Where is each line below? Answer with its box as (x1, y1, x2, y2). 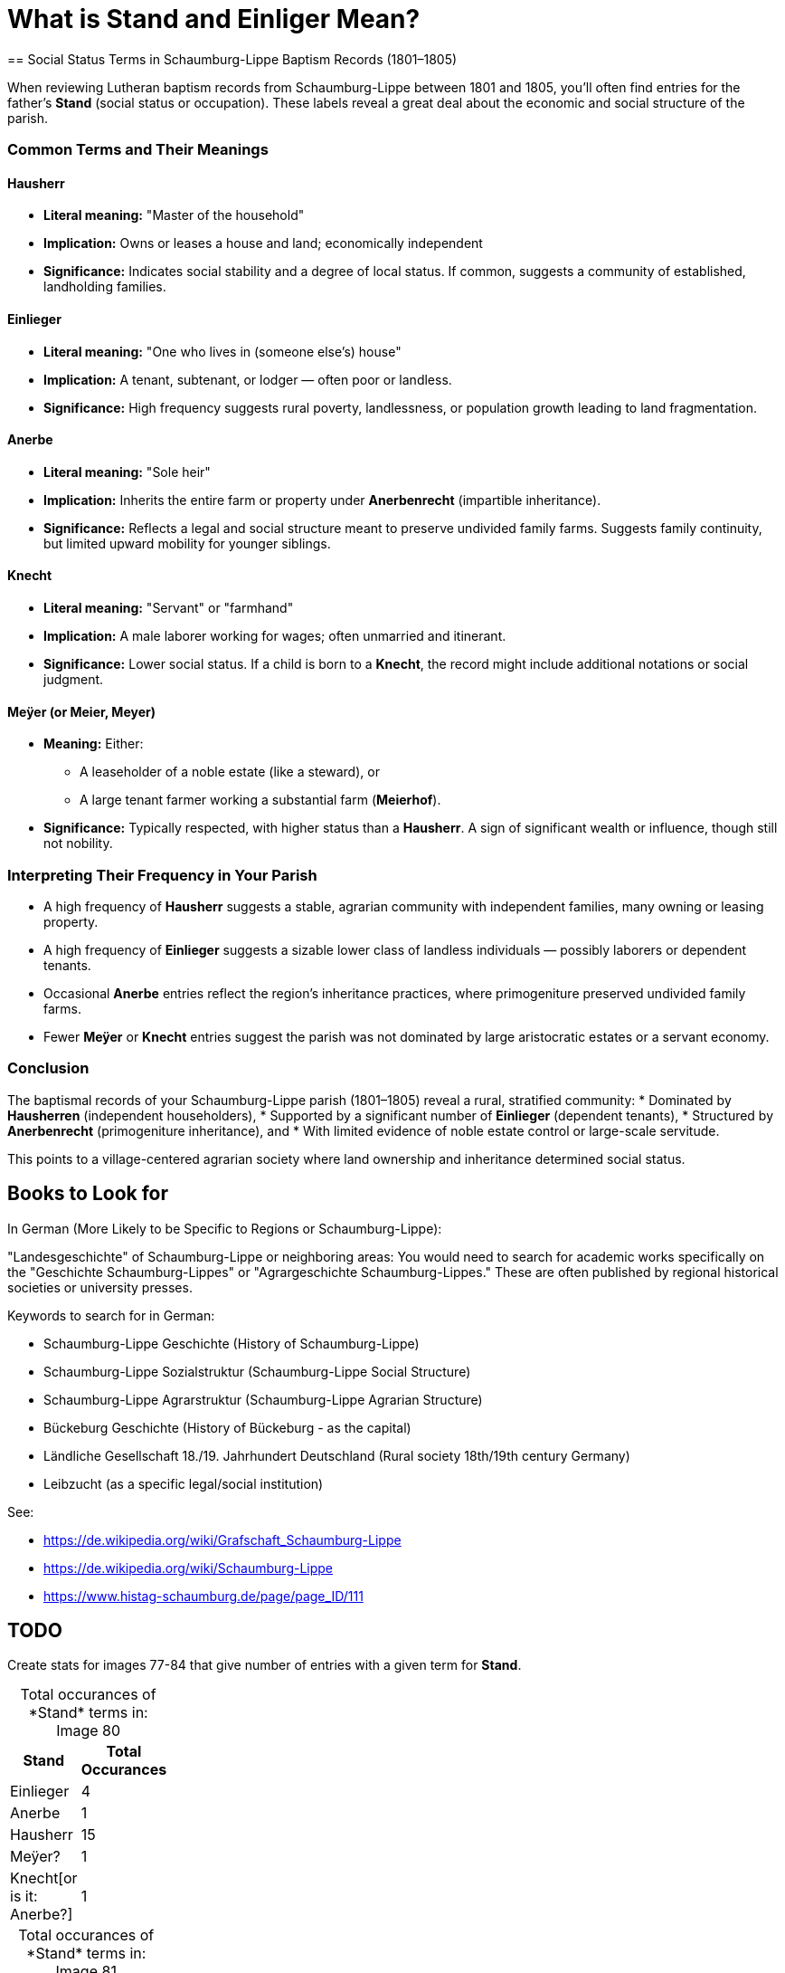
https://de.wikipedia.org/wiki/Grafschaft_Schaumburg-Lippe (43, 1531, 402, 1548)
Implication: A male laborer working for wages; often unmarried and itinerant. (43, 628, 506, 643)
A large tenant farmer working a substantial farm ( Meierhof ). (80, 792, 441, 808)
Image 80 (56, 1721, 121, 1740)
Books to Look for (7, 1182, 169, 1206)
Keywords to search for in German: (7, 1307, 215, 1323)
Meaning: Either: (43, 736, 144, 752)
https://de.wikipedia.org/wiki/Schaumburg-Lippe (43, 1559, 334, 1576)
